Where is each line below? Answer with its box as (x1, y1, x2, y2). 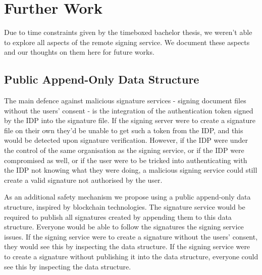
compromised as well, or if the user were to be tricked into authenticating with (4, 154, 247, 165)
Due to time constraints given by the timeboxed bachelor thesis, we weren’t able (4, 27, 252, 37)
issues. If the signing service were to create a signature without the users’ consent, (4, 231, 258, 242)
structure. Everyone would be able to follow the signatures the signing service (4, 221, 244, 232)
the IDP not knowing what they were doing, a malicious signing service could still (4, 165, 257, 175)
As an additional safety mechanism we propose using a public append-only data (4, 191, 251, 202)
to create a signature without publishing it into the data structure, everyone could (4, 251, 258, 262)
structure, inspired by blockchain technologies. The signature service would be (4, 202, 245, 212)
